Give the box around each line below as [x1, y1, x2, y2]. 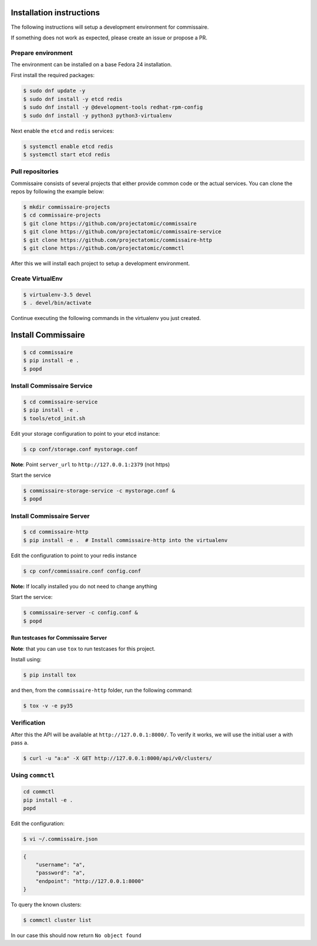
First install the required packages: [11, 72, 95, 79]
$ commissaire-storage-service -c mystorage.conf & [23, 487, 176, 494]
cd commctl [23, 789, 55, 795]
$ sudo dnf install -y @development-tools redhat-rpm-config [23, 104, 203, 111]
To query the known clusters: [11, 901, 82, 908]
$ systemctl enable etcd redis [23, 143, 114, 150]
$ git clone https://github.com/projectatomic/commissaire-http [23, 237, 213, 243]
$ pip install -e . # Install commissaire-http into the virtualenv [23, 537, 228, 543]
